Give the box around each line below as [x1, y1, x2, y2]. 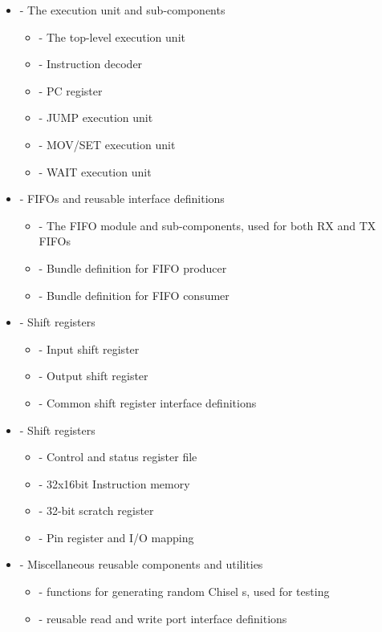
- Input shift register [39, 340, 140, 357]
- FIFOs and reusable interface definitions [19, 190, 225, 207]
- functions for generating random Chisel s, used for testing [39, 583, 330, 600]
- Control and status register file [39, 448, 197, 465]
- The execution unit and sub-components [19, 2, 226, 18]
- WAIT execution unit [39, 163, 152, 180]
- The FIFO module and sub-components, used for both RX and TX [39, 217, 376, 233]
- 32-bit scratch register [39, 502, 154, 519]
